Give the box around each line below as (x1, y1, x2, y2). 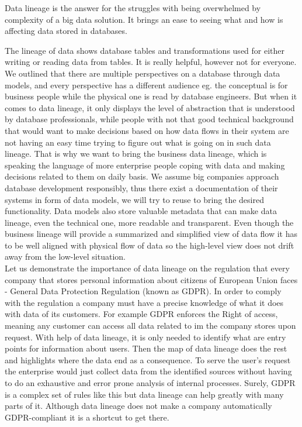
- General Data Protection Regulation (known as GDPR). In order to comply (5, 285, 282, 297)
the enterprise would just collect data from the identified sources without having (5, 365, 292, 377)
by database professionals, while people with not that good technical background (5, 113, 294, 125)
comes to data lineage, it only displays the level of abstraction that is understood (5, 101, 295, 113)
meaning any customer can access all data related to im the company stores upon (5, 319, 296, 332)
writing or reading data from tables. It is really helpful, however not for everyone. (5, 56, 297, 68)
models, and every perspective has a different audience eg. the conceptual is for (5, 78, 288, 91)
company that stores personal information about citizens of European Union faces (5, 273, 298, 285)
